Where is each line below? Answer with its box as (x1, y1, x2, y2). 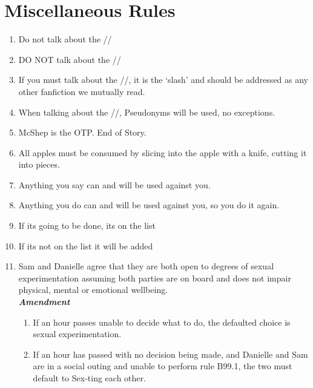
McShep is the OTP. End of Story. (18, 126, 147, 139)
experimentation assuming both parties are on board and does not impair (18, 271, 291, 284)
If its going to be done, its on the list (18, 219, 156, 232)
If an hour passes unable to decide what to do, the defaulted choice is (33, 315, 291, 328)
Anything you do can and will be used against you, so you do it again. (18, 199, 280, 211)
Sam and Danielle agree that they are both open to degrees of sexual (18, 260, 274, 272)
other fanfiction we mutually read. (18, 85, 145, 97)
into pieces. (18, 158, 60, 171)
